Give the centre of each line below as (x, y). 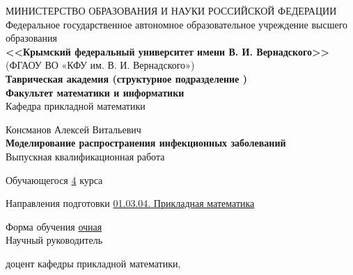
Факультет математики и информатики (95, 92)
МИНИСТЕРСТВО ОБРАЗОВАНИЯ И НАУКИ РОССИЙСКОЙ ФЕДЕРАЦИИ (171, 10)
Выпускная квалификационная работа (85, 156)
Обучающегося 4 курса (54, 180)
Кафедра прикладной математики (76, 106)
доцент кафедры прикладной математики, (93, 263)
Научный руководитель (54, 240)
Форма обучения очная (54, 226)
